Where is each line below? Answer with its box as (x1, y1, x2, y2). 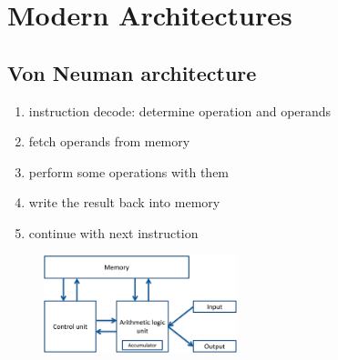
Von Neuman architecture (7, 58, 257, 86)
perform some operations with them (28, 162, 230, 181)
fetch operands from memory (28, 132, 190, 151)
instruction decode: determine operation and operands (28, 101, 332, 120)
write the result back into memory (28, 193, 220, 212)
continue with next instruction (28, 223, 199, 242)
